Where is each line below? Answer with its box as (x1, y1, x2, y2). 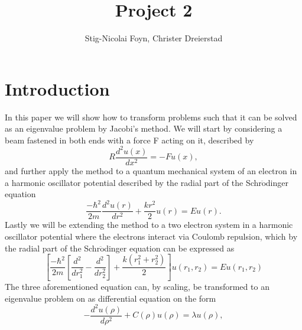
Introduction (5, 76, 110, 100)
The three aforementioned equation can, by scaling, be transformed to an (5, 280, 269, 292)
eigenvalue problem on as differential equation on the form (5, 292, 216, 304)
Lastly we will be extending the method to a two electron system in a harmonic (5, 218, 293, 231)
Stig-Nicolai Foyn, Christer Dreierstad (85, 32, 223, 44)
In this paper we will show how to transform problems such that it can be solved (5, 110, 297, 123)
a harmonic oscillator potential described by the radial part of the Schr (5, 176, 262, 188)
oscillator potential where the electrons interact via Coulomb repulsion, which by (5, 230, 298, 242)
